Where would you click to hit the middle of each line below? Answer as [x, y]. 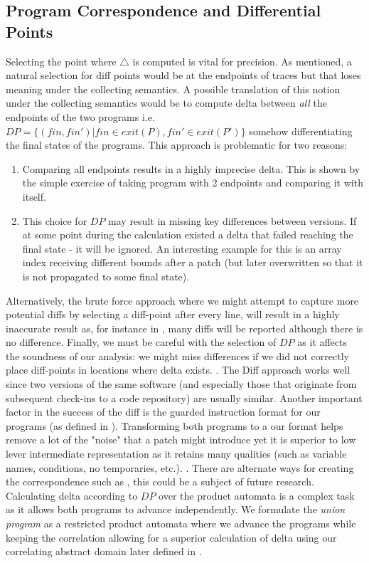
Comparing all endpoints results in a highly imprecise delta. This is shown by [191, 168]
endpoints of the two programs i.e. [80, 116]
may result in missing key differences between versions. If [232, 220]
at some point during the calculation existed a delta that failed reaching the [188, 235]
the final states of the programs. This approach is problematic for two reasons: [177, 145]
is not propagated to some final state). [106, 276]
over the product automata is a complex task [257, 495]
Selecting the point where [61, 61]
